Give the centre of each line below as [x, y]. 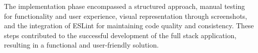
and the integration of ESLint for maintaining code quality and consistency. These [129, 26]
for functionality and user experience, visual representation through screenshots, [126, 16]
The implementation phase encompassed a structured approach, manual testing [125, 6]
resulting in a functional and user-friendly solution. [81, 45]
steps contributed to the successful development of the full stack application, [120, 35]
